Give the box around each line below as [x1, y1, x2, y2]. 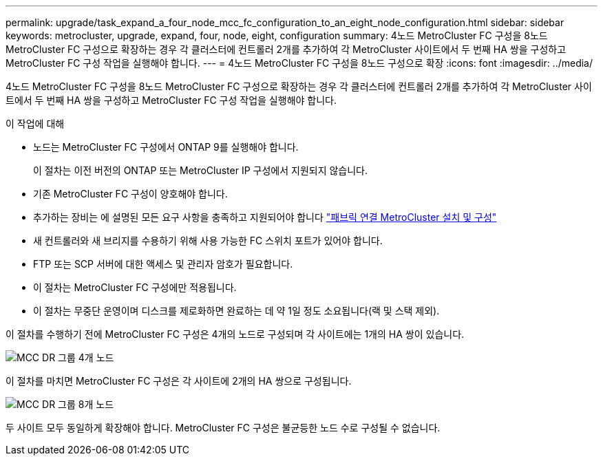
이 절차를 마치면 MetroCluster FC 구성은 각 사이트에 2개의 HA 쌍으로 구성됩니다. [6, 375, 352, 387]
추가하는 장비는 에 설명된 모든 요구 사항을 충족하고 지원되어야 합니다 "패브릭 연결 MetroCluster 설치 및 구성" [33, 211, 497, 223]
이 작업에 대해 [6, 118, 65, 129]
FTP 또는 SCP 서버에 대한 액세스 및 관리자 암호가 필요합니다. [33, 258, 293, 270]
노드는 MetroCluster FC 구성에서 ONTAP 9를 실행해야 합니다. [33, 141, 299, 153]
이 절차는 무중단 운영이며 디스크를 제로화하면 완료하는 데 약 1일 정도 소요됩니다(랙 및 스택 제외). [33, 305, 440, 317]
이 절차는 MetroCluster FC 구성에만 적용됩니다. [33, 281, 237, 293]
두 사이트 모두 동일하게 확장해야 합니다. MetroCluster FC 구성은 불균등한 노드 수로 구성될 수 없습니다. [6, 422, 441, 433]
